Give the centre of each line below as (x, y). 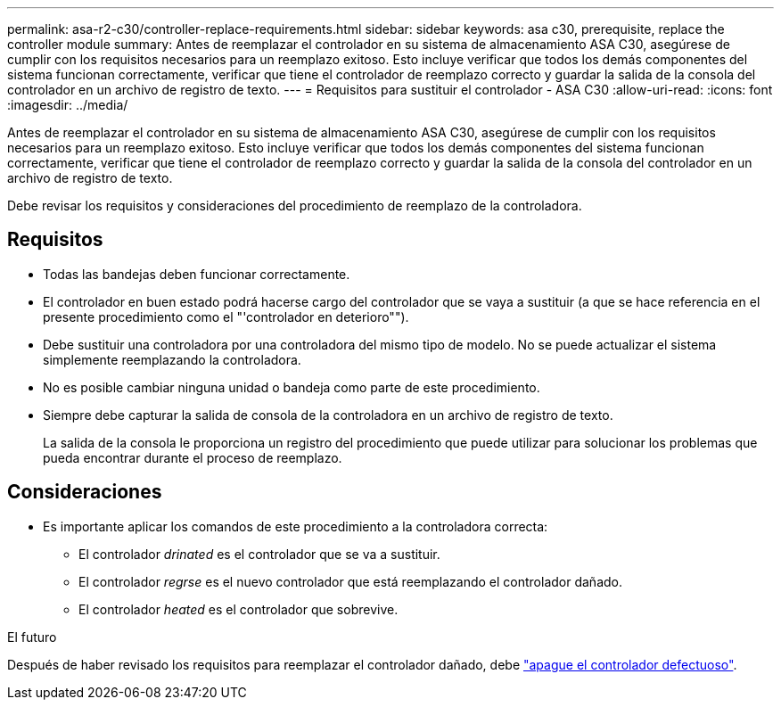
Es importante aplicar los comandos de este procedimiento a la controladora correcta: (296, 526)
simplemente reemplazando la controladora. (172, 359)
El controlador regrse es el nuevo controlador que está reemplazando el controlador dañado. (350, 581)
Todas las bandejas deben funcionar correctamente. (197, 274)
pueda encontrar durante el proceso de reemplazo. (193, 457)
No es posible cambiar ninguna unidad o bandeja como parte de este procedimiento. (292, 387)
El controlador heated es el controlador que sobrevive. (238, 609)
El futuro (32, 637)
